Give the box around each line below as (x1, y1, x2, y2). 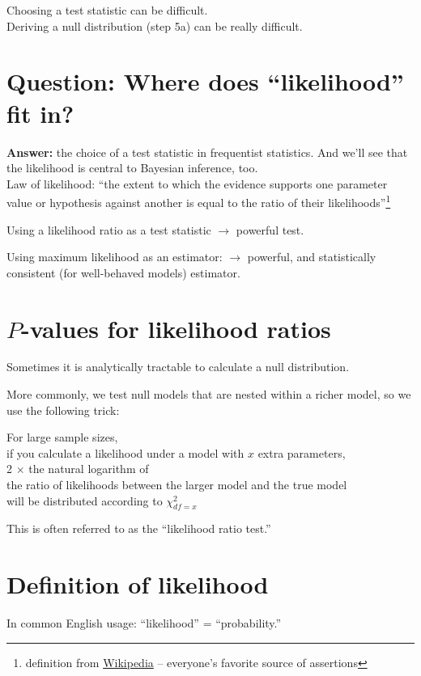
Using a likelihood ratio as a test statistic (6, 221, 211, 238)
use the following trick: (6, 401, 120, 418)
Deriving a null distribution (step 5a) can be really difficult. (6, 17, 303, 34)
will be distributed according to (6, 492, 163, 509)
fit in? (6, 96, 74, 129)
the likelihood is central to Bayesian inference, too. (6, 159, 258, 176)
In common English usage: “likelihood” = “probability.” (6, 615, 282, 632)
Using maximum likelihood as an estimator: (6, 248, 223, 265)
